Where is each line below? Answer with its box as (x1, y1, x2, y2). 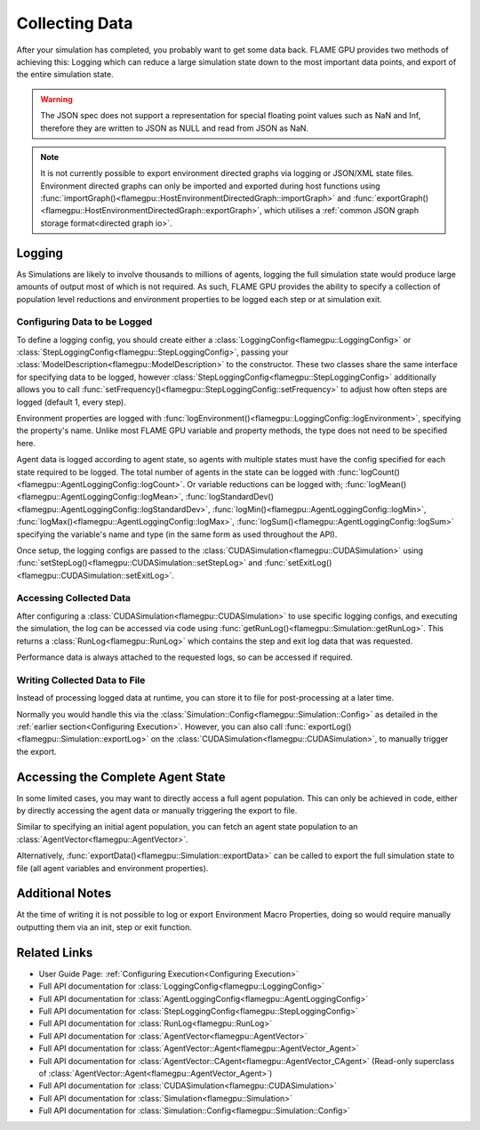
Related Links (16, 945, 93, 960)
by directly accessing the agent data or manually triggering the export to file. (16, 805, 298, 816)
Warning (40, 93, 73, 104)
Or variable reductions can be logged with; (187, 478, 344, 489)
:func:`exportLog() (284, 721, 352, 732)
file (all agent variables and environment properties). (16, 862, 209, 873)
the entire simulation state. (16, 69, 115, 80)
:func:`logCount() (336, 467, 400, 477)
